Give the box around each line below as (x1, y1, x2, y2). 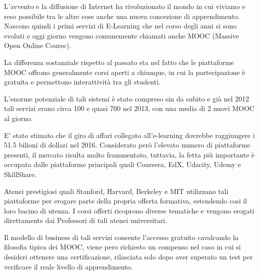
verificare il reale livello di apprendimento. (4, 261, 133, 271)
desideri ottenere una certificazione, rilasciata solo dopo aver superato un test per (4, 251, 253, 262)
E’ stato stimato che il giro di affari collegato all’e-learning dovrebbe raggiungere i (4, 129, 255, 140)
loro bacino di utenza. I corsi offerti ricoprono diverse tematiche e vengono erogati (4, 205, 255, 215)
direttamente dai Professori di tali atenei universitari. (4, 215, 167, 225)
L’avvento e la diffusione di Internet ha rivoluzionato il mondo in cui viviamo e (4, 1, 246, 11)
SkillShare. (4, 168, 37, 179)
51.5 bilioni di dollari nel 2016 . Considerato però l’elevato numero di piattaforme (4, 139, 251, 150)
